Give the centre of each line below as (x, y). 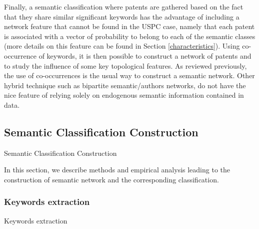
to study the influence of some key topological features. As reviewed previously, (125, 65)
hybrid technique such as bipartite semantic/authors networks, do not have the (125, 85)
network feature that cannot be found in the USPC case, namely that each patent (129, 26)
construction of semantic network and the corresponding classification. (111, 179)
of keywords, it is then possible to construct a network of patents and (145, 55)
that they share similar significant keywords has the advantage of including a (122, 16)
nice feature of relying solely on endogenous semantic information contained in (124, 95)
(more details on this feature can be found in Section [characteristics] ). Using (122, 46)
